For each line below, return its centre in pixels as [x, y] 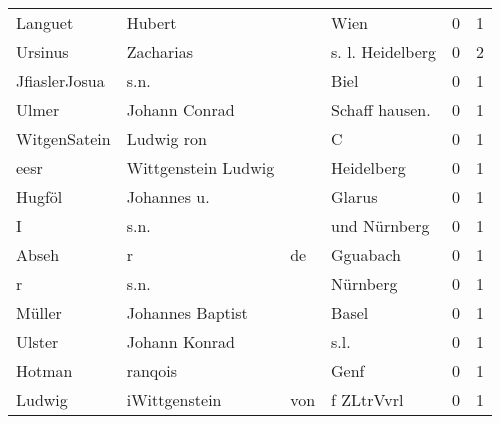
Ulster [37, 341]
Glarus [354, 196]
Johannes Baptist [187, 312]
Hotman [44, 370]
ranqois [152, 370]
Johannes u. [168, 196]
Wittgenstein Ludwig [200, 167]
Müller [39, 312]
